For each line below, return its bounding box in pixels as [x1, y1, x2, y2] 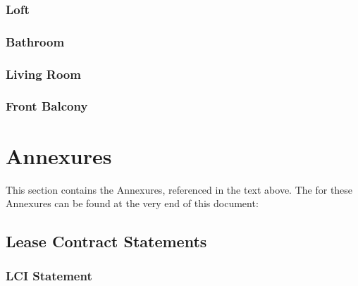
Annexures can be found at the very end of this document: [6, 196, 259, 211]
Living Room [6, 65, 81, 82]
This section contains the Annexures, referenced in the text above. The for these [6, 182, 353, 197]
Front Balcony [6, 97, 88, 115]
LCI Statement [6, 267, 92, 285]
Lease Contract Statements [6, 230, 207, 252]
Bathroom [6, 32, 65, 50]
